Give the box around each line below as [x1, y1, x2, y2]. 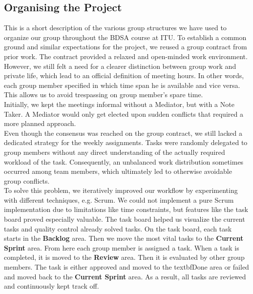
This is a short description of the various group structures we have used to [4, 22, 227, 33]
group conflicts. [4, 175, 50, 186]
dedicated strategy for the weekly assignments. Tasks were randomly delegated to [4, 137, 248, 147]
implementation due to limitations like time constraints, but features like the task [4, 204, 248, 214]
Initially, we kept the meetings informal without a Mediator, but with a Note [4, 99, 234, 109]
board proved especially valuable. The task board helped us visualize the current [4, 214, 245, 224]
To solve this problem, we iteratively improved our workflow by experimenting [4, 185, 238, 195]
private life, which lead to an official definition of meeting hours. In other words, [4, 70, 244, 81]
